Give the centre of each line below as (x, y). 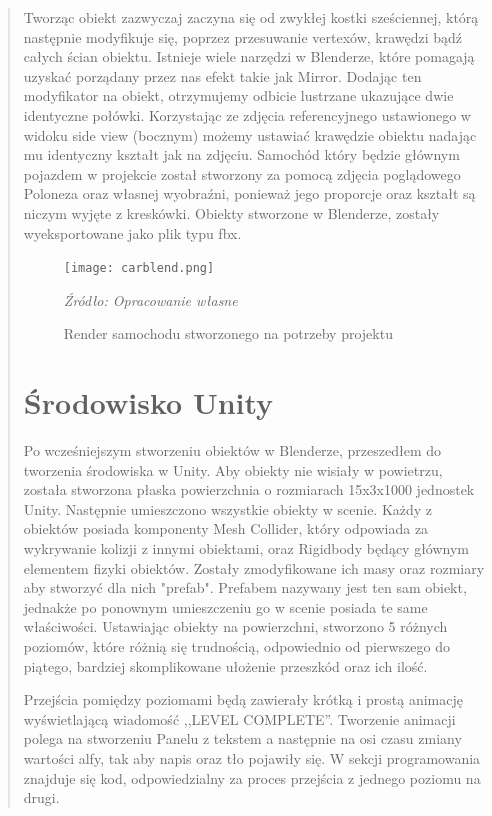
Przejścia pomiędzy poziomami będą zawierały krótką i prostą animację (243, 699)
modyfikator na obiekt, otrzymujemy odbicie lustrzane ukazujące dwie (238, 95)
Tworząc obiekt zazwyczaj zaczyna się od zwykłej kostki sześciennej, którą (251, 17)
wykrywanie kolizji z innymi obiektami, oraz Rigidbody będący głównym (246, 548)
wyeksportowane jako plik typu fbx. (132, 232)
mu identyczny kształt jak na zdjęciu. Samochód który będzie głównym (241, 154)
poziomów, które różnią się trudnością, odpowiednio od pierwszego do (237, 646)
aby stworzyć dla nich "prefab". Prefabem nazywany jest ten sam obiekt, (245, 587)
